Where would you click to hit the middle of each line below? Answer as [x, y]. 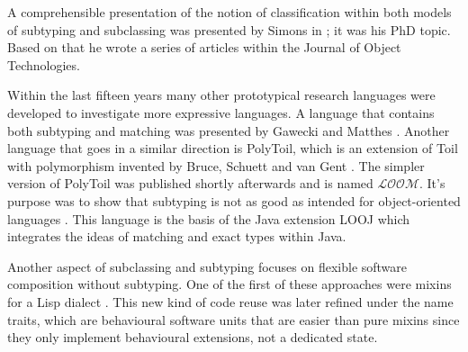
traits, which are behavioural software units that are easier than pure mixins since [234, 319]
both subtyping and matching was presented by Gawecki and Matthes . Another [229, 130]
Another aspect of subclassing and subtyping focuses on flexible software [207, 266]
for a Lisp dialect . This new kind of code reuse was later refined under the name [230, 301]
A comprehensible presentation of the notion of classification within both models [229, 12]
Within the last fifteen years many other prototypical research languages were [221, 95]
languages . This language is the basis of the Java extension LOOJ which [209, 218]
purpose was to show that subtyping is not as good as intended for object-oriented [234, 200]
